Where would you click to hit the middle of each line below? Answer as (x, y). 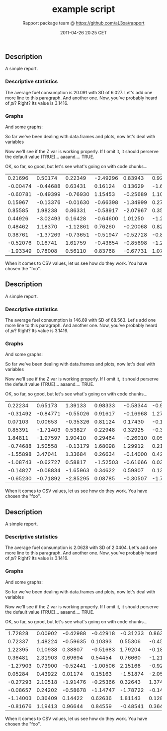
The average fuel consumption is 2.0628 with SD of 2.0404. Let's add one (81, 548)
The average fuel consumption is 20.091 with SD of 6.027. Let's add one (79, 92)
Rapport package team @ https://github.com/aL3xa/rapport (83, 23)
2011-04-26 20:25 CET (83, 32)
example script (83, 9)
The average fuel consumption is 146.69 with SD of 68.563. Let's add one (81, 320)
